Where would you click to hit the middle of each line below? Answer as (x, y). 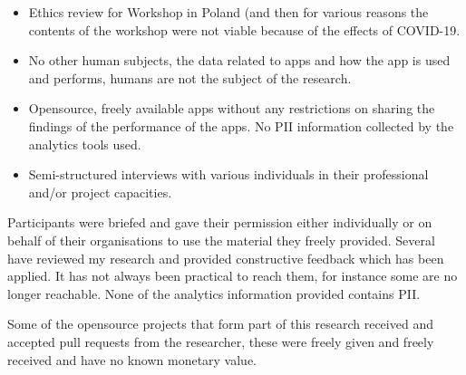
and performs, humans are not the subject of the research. (190, 77)
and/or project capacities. (100, 192)
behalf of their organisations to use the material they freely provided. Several (221, 240)
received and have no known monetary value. (132, 359)
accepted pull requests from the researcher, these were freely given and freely (221, 341)
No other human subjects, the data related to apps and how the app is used (239, 60)
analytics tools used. (85, 144)
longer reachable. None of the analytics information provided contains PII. (214, 293)
